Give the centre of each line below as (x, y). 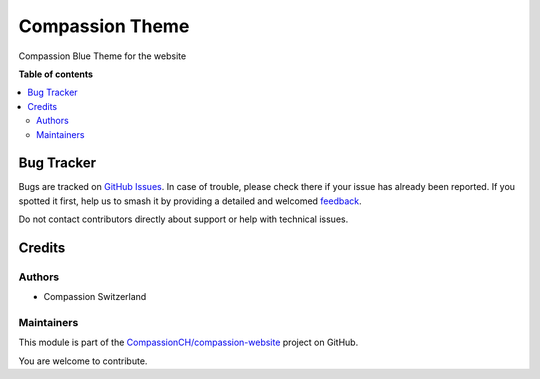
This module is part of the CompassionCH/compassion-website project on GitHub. (188, 342)
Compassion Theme (104, 26)
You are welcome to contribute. (83, 361)
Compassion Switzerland (95, 297)
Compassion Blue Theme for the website (102, 56)
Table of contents (56, 74)
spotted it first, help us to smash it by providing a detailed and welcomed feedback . (190, 201)
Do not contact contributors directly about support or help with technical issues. (183, 219)
